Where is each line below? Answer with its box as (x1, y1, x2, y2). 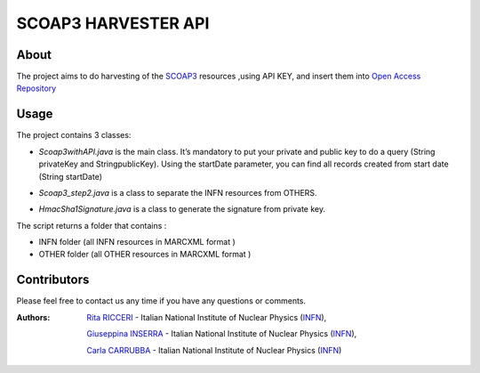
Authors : (16, 312, 51, 322)
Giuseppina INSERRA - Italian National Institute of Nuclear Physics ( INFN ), (86, 328, 357, 339)
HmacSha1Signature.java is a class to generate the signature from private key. (38, 204, 326, 215)
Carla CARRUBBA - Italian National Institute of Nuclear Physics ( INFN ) (86, 345, 342, 355)
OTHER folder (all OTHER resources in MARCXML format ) (38, 249, 252, 260)
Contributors (16, 272, 90, 288)
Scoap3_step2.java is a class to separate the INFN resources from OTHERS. (38, 187, 317, 198)
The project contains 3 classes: (16, 130, 132, 141)
